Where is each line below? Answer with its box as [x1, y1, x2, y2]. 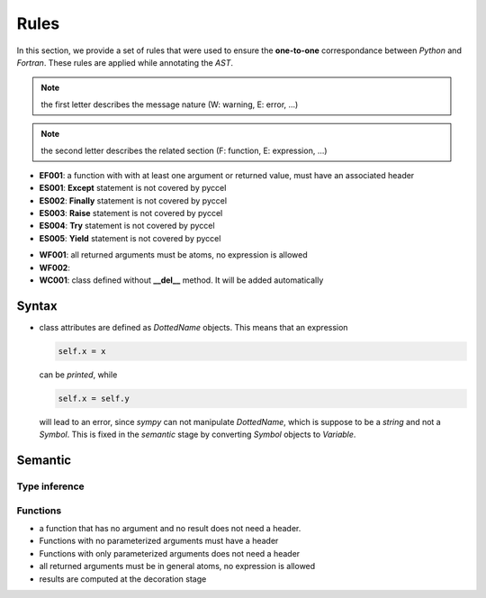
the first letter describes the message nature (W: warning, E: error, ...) [40, 99, 299, 110]
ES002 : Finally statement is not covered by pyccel [39, 195, 228, 206]
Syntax [16, 298, 58, 313]
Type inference [16, 480, 85, 493]
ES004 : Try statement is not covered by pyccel [39, 221, 215, 231]
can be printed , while [39, 369, 118, 380]
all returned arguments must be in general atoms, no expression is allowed [39, 561, 316, 572]
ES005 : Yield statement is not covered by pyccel [39, 232, 221, 243]
